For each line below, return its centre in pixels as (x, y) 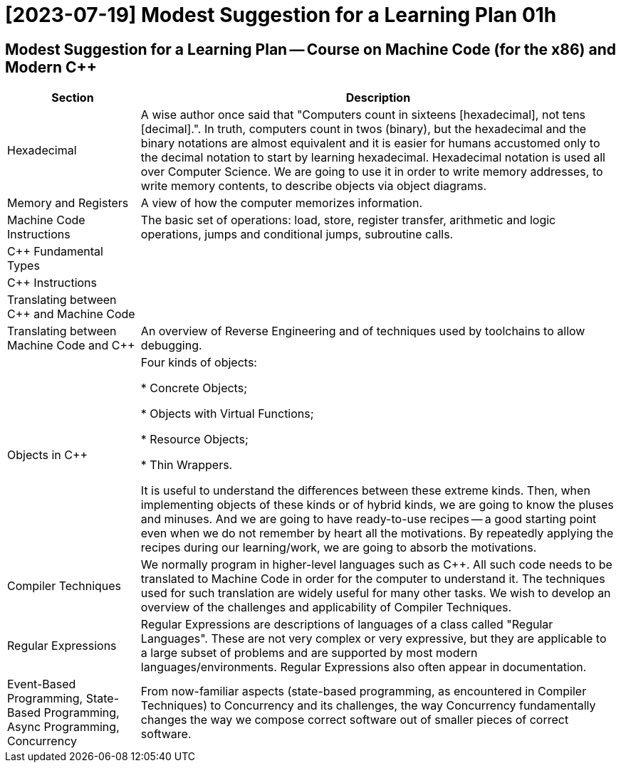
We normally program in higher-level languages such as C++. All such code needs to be (376, 565)
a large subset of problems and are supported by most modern (309, 653)
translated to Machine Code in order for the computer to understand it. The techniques (373, 579)
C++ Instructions (52, 283)
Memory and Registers (68, 203)
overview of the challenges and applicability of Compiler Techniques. (326, 607)
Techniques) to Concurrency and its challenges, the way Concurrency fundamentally (368, 706)
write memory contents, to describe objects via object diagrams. (313, 186)
